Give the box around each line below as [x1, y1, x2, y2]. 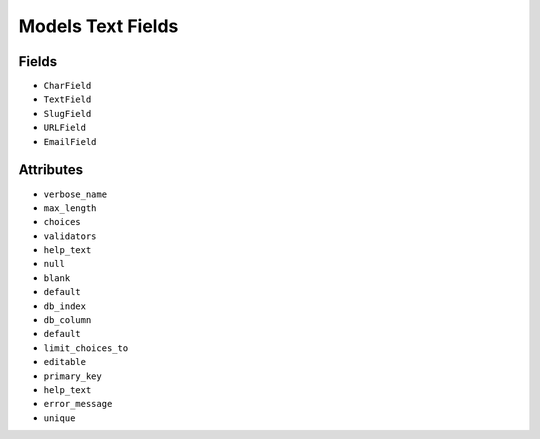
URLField [43, 122, 87, 134]
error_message [43, 398, 113, 410]
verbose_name [43, 188, 108, 200]
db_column [43, 315, 92, 326]
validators [43, 230, 97, 242]
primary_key [43, 370, 102, 382]
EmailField [43, 136, 97, 147]
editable [43, 356, 87, 368]
